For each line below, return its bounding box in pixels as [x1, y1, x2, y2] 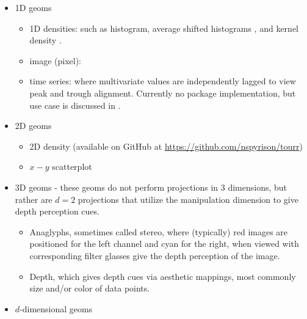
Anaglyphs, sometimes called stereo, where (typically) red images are [29, 225, 288, 238]
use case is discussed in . [29, 98, 121, 111]
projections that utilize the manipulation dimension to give [78, 193, 298, 205]
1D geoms [15, 1, 52, 13]
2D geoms [15, 119, 52, 132]
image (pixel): [29, 54, 81, 67]
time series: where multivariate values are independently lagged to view [29, 75, 296, 87]
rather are [15, 193, 52, 205]
